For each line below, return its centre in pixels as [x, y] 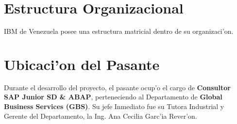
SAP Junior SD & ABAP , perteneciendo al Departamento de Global [113, 97]
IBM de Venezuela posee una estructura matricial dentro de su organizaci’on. [119, 31]
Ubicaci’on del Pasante [82, 64]
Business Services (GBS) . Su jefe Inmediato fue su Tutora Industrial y [114, 106]
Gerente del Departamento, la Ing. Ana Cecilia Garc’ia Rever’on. [101, 116]
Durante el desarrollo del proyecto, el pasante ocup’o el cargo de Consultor [117, 87]
